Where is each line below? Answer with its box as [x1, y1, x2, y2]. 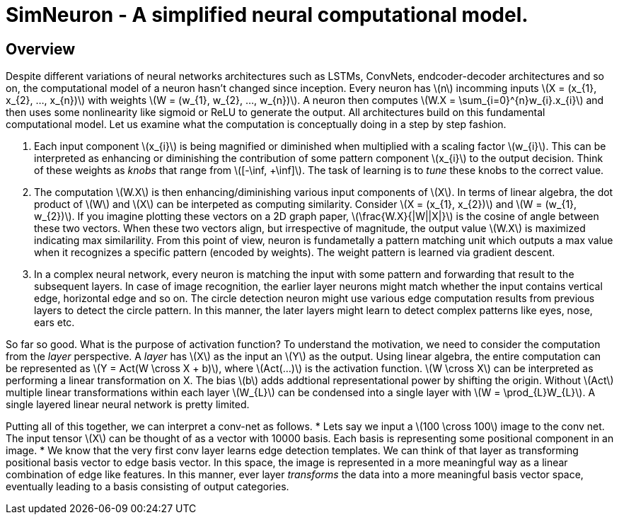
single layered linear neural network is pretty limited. [6, 398, 250, 411]
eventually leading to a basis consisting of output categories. [6, 480, 289, 493]
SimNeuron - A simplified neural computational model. [6, 3, 528, 27]
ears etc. [34, 316, 75, 329]
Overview [6, 40, 76, 58]
